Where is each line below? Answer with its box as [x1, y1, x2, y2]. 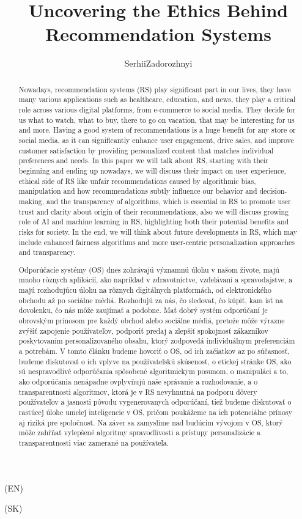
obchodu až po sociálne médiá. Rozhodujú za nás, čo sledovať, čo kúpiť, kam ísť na [18, 295, 283, 305]
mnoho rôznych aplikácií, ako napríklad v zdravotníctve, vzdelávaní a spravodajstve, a [18, 274, 293, 285]
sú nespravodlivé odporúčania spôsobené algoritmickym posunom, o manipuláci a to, [18, 366, 289, 377]
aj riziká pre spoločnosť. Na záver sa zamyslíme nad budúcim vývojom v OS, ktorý [18, 417, 283, 427]
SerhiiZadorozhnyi [124, 57, 193, 70]
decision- [259, 186, 287, 196]
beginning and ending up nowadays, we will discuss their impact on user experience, [18, 165, 286, 175]
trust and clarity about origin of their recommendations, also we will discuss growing [18, 206, 289, 216]
